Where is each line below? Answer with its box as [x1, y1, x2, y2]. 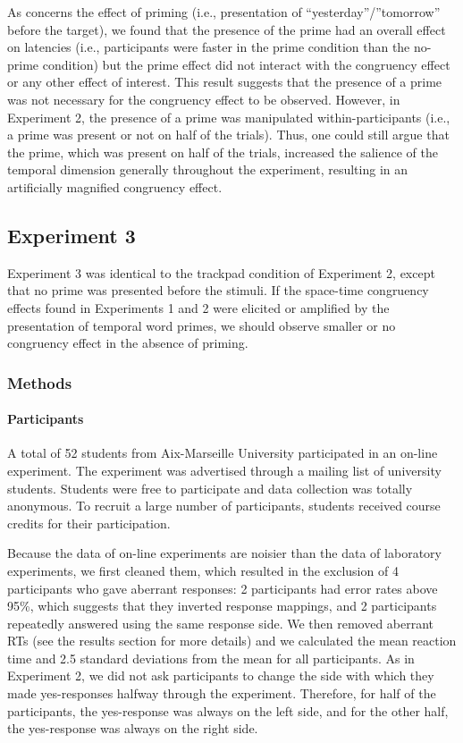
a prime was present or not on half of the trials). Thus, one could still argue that [7, 125, 450, 144]
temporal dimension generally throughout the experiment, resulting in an [7, 160, 408, 179]
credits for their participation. [7, 513, 171, 532]
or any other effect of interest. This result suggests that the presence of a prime [7, 72, 442, 91]
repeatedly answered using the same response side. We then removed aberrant [7, 613, 434, 632]
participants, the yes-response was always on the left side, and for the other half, [7, 701, 449, 720]
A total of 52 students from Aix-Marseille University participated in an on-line [7, 443, 438, 462]
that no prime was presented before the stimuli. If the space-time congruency [7, 281, 429, 300]
